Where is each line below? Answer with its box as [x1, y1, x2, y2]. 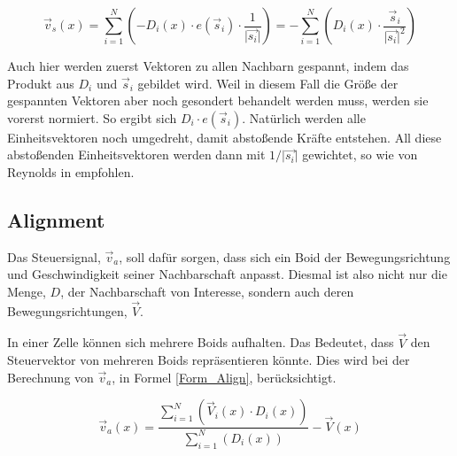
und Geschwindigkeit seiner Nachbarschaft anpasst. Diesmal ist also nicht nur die [7, 265, 447, 283]
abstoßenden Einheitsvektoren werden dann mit [7, 145, 266, 164]
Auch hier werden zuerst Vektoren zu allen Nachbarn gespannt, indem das [7, 57, 409, 74]
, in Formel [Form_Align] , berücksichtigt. [112, 367, 337, 386]
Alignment [7, 205, 105, 233]
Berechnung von [7, 367, 94, 386]
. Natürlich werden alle [242, 108, 366, 127]
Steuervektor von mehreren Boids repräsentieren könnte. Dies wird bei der [7, 351, 410, 369]
